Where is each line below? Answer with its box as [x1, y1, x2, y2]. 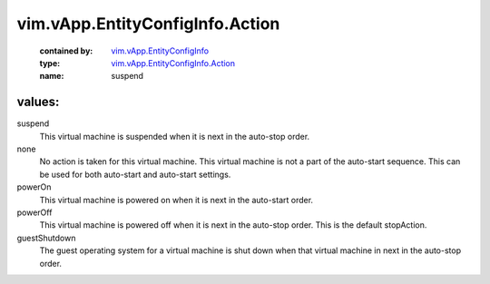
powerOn [16, 181, 52, 192]
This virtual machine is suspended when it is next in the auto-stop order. [39, 131, 310, 142]
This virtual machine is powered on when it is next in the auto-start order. [39, 194, 313, 205]
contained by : [39, 45, 93, 56]
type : [39, 57, 61, 68]
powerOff [16, 207, 53, 218]
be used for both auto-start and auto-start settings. [39, 169, 231, 180]
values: [16, 94, 60, 110]
